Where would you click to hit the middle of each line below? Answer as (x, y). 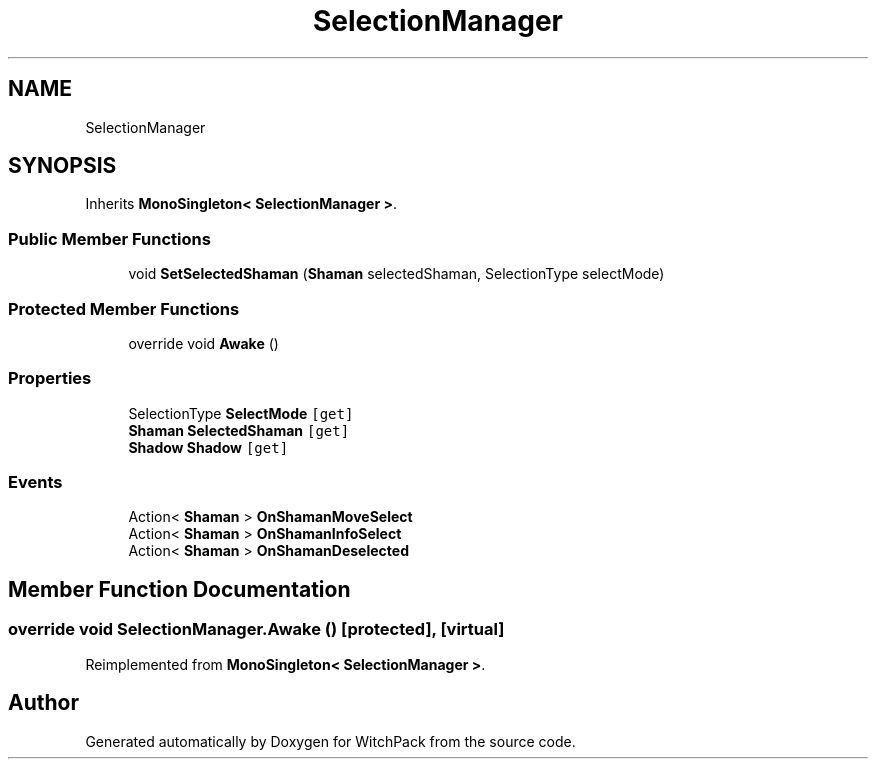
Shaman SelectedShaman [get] (239, 430)
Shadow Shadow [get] (208, 447)
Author (43, 703)
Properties (50, 378)
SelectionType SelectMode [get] (241, 413)
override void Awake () (203, 343)
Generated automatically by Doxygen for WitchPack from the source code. (330, 741)
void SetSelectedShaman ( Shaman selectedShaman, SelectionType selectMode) (396, 274)
